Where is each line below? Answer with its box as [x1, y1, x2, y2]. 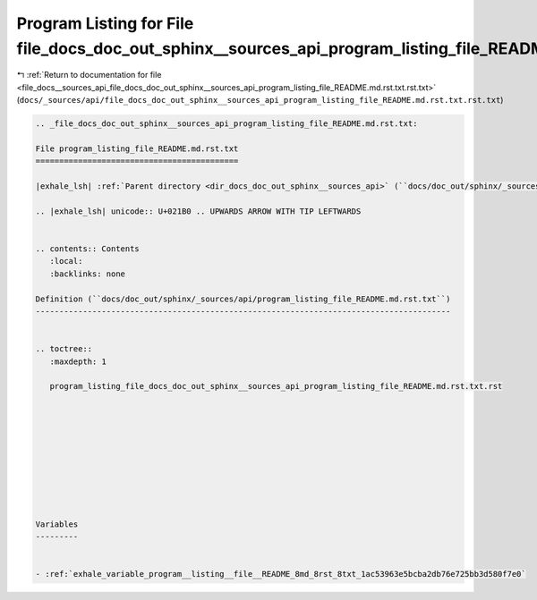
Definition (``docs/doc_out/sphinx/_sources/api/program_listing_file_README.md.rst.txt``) [35, 293, 451, 304]
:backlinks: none [49, 268, 125, 279]
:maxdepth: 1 [49, 356, 107, 367]
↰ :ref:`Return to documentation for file [16, 70, 162, 80]
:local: [49, 256, 83, 266]
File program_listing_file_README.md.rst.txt [35, 143, 239, 154]
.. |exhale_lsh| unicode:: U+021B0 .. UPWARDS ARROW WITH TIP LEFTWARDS [35, 206, 362, 216]
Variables [35, 519, 79, 529]
